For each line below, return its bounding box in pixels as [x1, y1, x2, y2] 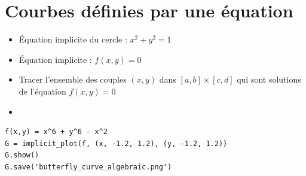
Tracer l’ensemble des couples [19, 73, 127, 86]
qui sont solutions [237, 73, 301, 86]
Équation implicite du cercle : [19, 33, 127, 45]
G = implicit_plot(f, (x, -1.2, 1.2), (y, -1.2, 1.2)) [5, 139, 228, 148]
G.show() [5, 151, 39, 160]
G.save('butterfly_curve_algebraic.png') [5, 162, 172, 171]
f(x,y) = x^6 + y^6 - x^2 [5, 128, 108, 136]
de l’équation [19, 84, 66, 97]
